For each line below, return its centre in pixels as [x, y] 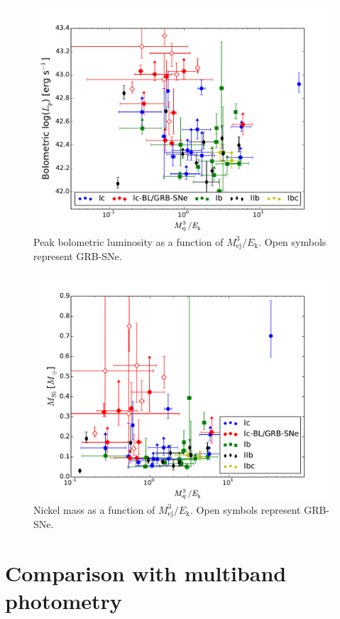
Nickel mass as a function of [94, 509]
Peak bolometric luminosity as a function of [128, 241]
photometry [64, 601]
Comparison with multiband [146, 573]
